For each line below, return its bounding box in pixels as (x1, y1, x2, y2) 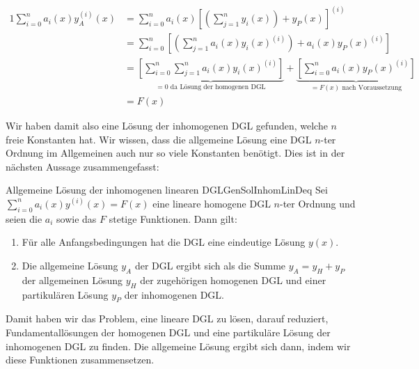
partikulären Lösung (22, 287, 109, 301)
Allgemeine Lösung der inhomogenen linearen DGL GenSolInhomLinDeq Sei (6, 182, 328, 197)
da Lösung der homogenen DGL (170, 84, 266, 91)
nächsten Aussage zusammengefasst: (6, 159, 159, 173)
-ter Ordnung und (279, 196, 356, 210)
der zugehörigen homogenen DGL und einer (140, 272, 326, 287)
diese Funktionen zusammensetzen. (6, 352, 155, 367)
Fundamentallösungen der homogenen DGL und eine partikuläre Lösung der (6, 324, 331, 339)
